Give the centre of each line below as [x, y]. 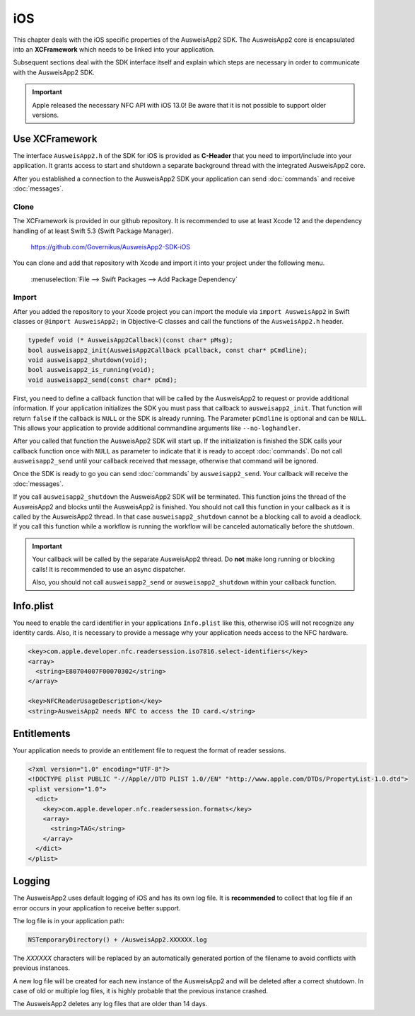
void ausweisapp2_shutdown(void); [88, 360]
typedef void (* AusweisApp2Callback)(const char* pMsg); [130, 340]
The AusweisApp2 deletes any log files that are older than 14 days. [110, 1004]
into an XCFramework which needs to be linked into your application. [114, 49]
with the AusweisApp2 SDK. [54, 72]
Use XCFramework [55, 139]
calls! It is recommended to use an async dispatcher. [109, 569]
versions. [46, 115]
